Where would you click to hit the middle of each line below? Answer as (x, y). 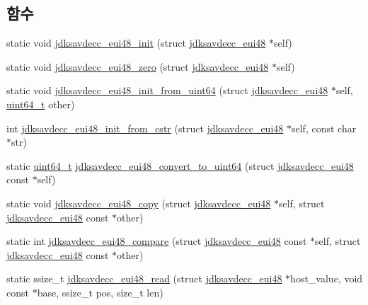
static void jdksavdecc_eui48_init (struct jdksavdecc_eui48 (136, 43)
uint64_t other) (41, 104)
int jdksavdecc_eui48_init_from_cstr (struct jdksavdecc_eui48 (145, 128)
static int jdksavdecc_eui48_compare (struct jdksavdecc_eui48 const (157, 241)
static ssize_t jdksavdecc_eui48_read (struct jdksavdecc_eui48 (144, 278)
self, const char (324, 128)
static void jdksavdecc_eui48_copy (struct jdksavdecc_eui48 (139, 203)
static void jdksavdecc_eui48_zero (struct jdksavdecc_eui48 (138, 66)
